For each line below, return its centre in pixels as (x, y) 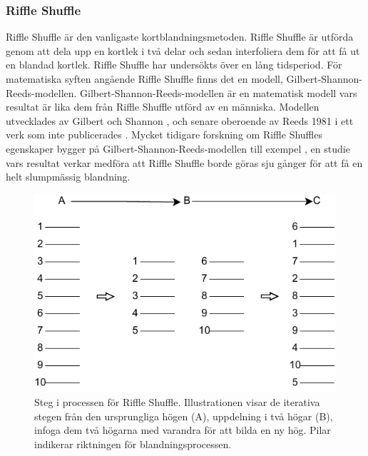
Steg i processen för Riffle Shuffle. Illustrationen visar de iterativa (177, 402)
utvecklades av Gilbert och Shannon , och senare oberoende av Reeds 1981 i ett (180, 120)
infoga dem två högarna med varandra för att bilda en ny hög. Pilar (183, 430)
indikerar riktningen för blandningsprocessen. (133, 444)
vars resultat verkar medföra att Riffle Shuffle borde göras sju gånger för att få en (184, 162)
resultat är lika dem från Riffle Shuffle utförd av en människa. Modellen (163, 107)
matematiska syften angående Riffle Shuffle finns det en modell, (144, 78)
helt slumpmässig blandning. (68, 177)
